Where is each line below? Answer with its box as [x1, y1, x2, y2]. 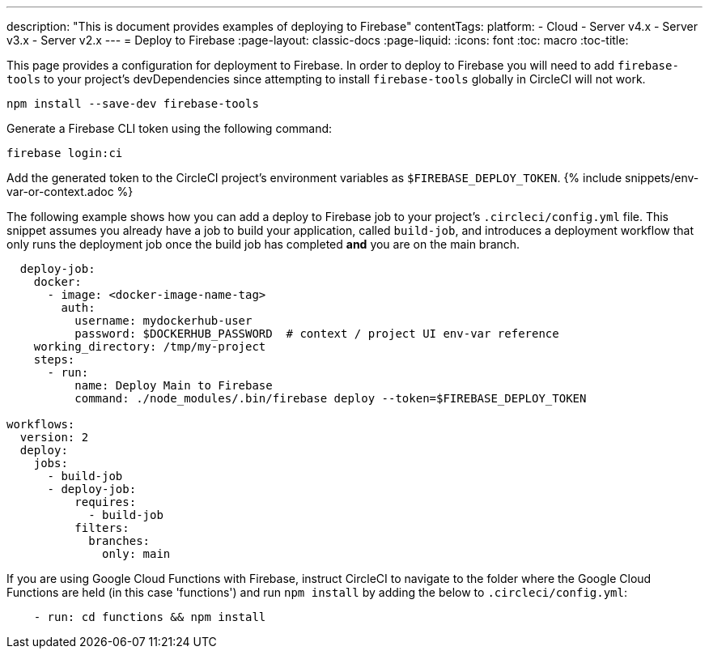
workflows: [6, 418, 75, 431]
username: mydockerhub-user [74, 314, 253, 327]
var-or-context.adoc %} [6, 185, 134, 198]
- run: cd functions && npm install [33, 610, 266, 623]
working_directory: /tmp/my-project [33, 340, 266, 353]
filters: [74, 521, 129, 534]
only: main [102, 547, 171, 560]
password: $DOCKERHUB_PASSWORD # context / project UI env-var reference [74, 327, 559, 340]
